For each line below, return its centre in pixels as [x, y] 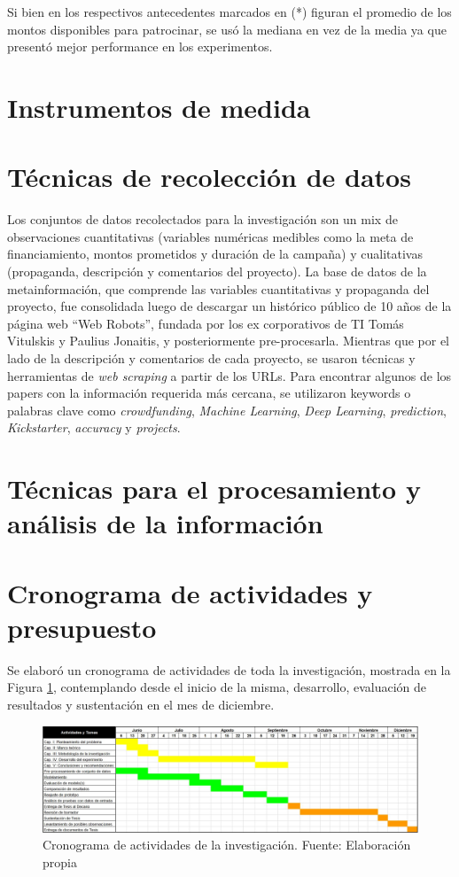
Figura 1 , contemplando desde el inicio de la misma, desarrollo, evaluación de [217, 687]
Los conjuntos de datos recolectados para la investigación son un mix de [202, 219]
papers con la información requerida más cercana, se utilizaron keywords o [209, 393]
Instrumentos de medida [159, 107]
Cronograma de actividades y [190, 592]
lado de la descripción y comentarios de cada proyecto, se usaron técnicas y [211, 358]
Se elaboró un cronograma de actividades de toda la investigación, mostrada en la [229, 669]
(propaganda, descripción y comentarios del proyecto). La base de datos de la [217, 272]
